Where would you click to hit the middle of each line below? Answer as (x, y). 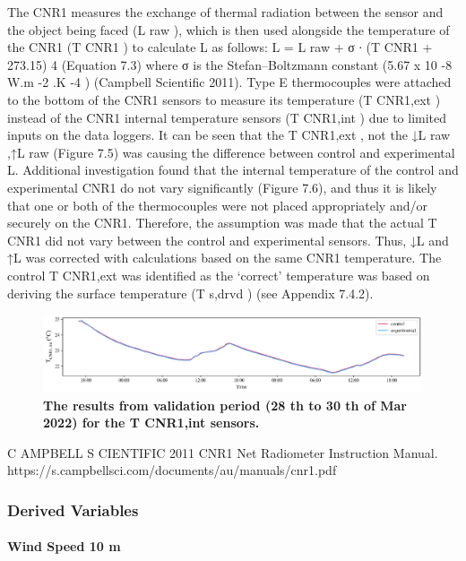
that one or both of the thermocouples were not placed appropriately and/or (217, 205)
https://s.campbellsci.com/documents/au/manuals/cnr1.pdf (172, 470)
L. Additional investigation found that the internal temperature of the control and (233, 170)
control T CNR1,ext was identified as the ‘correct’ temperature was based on (219, 275)
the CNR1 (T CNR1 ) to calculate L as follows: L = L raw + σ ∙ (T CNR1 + (220, 47)
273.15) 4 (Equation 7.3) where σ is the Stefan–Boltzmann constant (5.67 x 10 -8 (230, 64)
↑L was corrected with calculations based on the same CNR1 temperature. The (224, 258)
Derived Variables (73, 509)
